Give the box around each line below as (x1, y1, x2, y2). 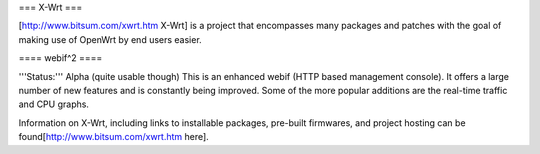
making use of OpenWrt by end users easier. (18, 33, 202, 45)
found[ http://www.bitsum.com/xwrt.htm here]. (18, 131, 209, 143)
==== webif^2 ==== (18, 52, 103, 64)
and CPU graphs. (18, 98, 90, 110)
